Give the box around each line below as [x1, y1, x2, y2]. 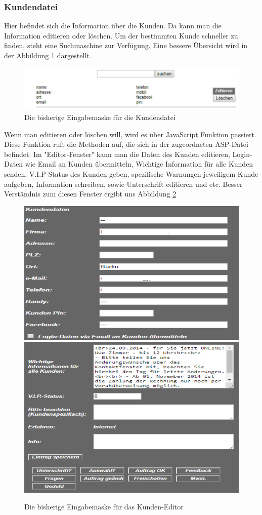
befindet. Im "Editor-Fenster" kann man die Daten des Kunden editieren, [4, 148, 230, 159]
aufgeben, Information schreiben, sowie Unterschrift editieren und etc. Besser [4, 178, 243, 189]
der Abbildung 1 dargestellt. [4, 50, 92, 60]
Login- [232, 148, 252, 159]
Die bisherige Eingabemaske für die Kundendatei [24, 112, 176, 122]
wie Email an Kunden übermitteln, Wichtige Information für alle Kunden [25, 159, 253, 169]
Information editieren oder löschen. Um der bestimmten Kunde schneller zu [4, 30, 238, 41]
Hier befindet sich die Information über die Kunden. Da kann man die [4, 20, 222, 31]
